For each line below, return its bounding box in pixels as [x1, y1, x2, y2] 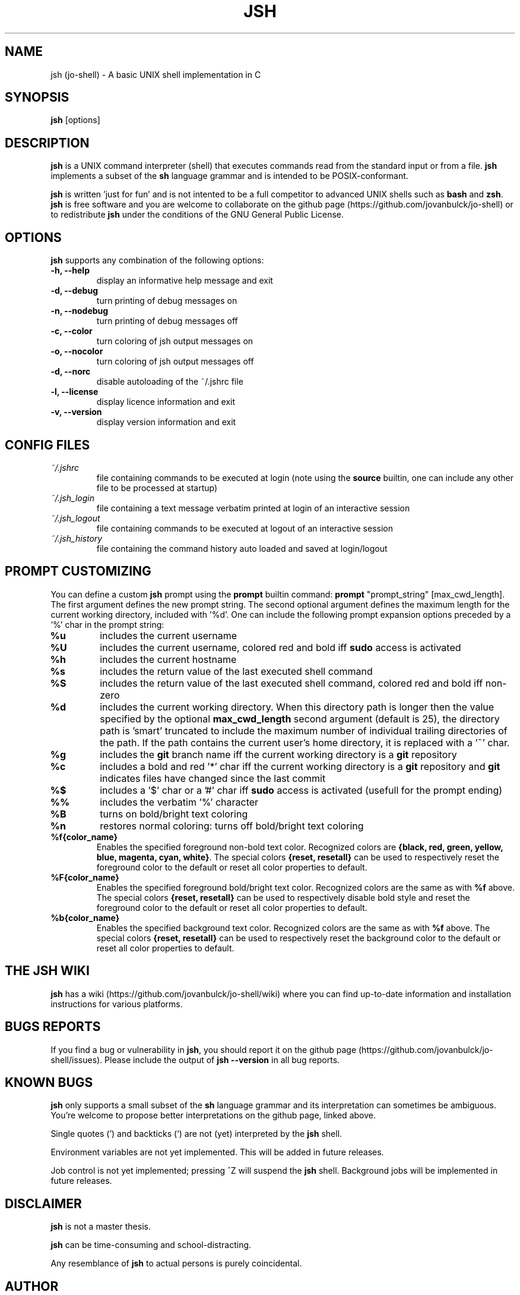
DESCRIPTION [5, 135, 90, 150]
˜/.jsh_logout [50, 513, 100, 523]
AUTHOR [5, 1278, 59, 1294]
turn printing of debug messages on [96, 296, 237, 306]
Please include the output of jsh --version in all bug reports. [104, 1054, 340, 1065]
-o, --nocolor [50, 346, 103, 357]
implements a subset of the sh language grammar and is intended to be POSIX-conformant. [50, 171, 408, 181]
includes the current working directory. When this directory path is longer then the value [100, 700, 494, 713]
